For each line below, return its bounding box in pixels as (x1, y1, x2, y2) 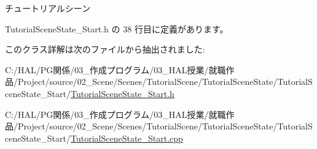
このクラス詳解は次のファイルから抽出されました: (5, 43, 205, 56)
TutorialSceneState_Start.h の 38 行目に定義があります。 (5, 22, 229, 35)
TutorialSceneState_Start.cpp (71, 131, 183, 144)
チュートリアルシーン (5, 2, 91, 14)
